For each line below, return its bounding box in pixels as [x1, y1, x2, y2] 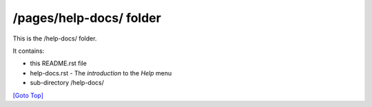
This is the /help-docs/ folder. [12, 34, 97, 43]
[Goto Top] [12, 91, 44, 99]
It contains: [12, 47, 45, 55]
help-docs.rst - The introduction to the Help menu [30, 69, 172, 77]
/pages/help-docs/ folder [12, 10, 161, 25]
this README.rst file [30, 59, 87, 68]
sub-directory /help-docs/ [30, 79, 105, 87]
